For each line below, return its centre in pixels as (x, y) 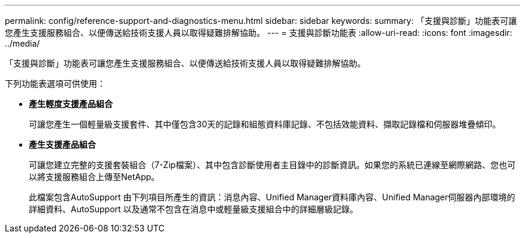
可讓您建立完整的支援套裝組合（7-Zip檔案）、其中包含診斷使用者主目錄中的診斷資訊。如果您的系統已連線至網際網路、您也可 (272, 165)
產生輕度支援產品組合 (71, 104)
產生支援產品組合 (62, 144)
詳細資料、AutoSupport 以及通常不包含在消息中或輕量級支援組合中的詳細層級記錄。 (194, 209)
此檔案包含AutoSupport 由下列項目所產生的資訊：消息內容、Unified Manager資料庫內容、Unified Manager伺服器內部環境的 (272, 197)
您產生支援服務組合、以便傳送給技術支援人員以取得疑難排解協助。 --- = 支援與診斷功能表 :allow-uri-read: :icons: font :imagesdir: (259, 33)
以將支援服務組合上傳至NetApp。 (94, 177)
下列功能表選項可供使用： (55, 83)
